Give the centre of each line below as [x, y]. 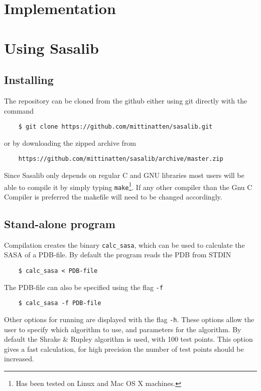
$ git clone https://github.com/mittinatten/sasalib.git [115, 127]
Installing [29, 80]
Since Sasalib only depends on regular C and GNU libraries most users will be [124, 175]
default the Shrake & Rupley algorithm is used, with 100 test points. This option [128, 339]
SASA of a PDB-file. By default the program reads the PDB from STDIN [118, 255]
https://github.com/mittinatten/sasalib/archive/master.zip [121, 159]
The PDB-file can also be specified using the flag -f [84, 287]
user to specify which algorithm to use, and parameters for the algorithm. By [123, 329]
